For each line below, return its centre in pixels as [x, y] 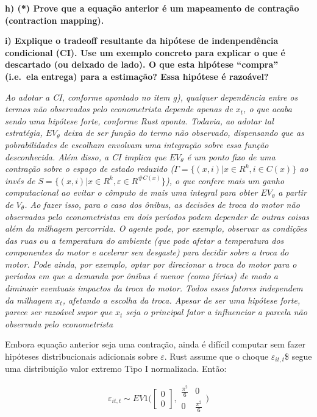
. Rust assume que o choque [216, 356]
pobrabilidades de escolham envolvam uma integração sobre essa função [137, 144]
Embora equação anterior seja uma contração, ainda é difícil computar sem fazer [155, 344]
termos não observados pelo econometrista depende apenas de [119, 109]
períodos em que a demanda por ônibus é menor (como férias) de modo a [142, 276]
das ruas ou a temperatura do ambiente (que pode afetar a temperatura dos [144, 240]
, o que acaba [268, 109]
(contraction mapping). [55, 20]
